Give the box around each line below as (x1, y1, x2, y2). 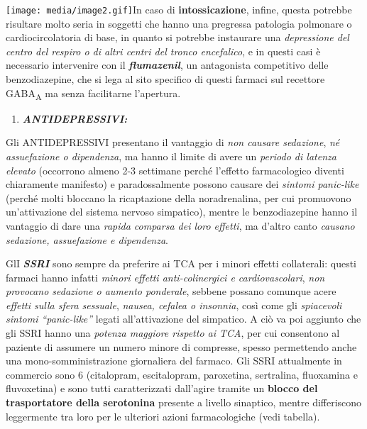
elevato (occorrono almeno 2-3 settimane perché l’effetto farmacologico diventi (6, 162, 344, 177)
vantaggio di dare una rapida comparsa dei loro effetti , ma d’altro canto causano (6, 218, 355, 233)
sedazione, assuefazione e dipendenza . (6, 232, 168, 247)
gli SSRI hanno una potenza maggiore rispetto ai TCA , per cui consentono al (6, 325, 340, 340)
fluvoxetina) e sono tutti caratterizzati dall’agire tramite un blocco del (6, 381, 318, 396)
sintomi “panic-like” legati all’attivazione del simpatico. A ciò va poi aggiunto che (6, 311, 361, 326)
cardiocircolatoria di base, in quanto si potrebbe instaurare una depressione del (6, 30, 349, 45)
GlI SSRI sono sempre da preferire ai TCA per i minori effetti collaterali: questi (6, 256, 356, 271)
